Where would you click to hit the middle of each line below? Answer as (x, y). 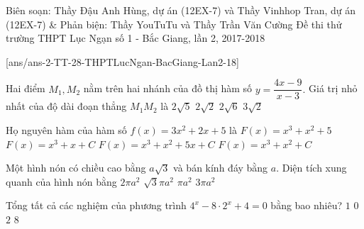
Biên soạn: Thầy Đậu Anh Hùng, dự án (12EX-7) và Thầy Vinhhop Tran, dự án (181, 10)
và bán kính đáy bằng (221, 168)
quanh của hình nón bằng (61, 181)
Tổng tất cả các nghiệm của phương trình (96, 205)
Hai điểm (26, 88)
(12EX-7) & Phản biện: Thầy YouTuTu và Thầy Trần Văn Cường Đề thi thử (174, 24)
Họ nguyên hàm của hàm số (66, 130)
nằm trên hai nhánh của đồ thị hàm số (168, 88)
